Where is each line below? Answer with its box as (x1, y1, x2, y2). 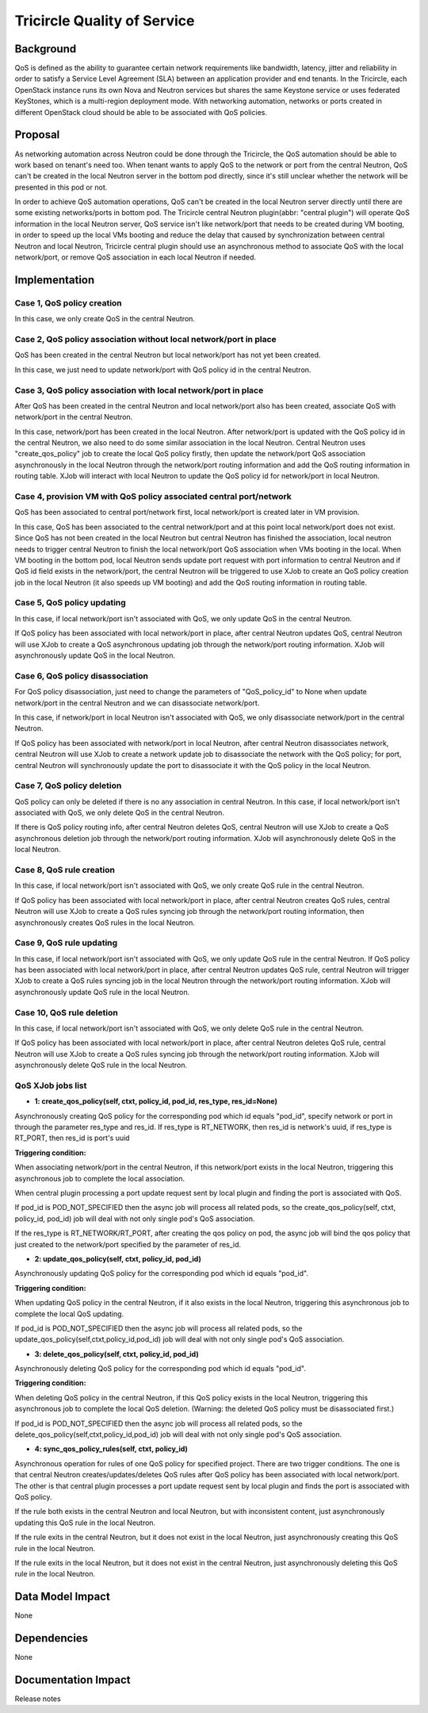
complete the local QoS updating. (14, 1309, 124, 1319)
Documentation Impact (14, 1673, 131, 1686)
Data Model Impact (14, 1590, 110, 1604)
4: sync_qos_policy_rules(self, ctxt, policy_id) (34, 1444, 188, 1454)
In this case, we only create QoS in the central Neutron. (14, 314, 196, 324)
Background (14, 42, 77, 56)
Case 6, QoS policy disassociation (14, 670, 148, 682)
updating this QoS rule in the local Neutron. (14, 1518, 156, 1527)
